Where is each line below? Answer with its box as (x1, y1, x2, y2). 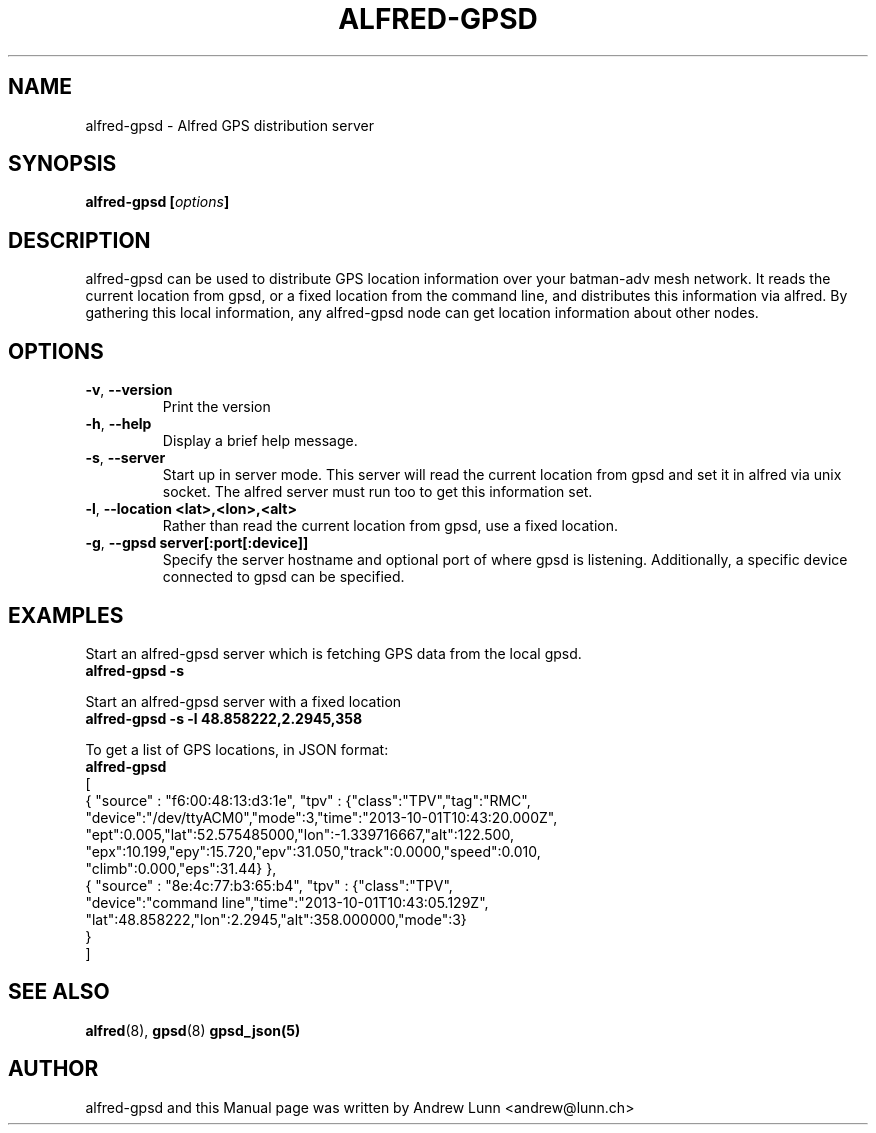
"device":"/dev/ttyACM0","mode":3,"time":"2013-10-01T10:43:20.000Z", (85, 808, 558, 826)
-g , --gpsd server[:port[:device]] (85, 534, 309, 552)
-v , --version (85, 381, 173, 399)
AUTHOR (8, 1056, 99, 1082)
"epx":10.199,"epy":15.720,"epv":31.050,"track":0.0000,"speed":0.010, (85, 842, 541, 860)
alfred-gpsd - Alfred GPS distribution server (85, 116, 374, 134)
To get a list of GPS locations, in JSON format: (85, 740, 389, 758)
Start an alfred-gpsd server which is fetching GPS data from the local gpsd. (85, 644, 582, 662)
